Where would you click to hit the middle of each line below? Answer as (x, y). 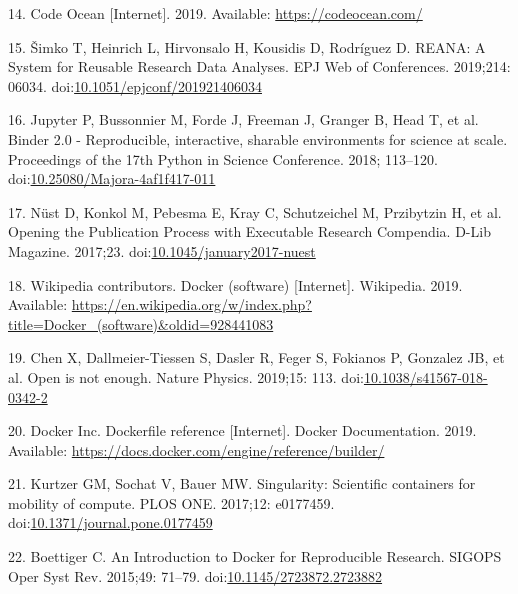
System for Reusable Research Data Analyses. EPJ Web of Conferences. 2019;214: (259, 66)
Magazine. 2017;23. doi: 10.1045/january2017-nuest (162, 250)
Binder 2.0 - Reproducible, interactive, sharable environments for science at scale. (258, 138)
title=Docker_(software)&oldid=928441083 (141, 323)
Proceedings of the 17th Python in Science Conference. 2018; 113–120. (223, 158)
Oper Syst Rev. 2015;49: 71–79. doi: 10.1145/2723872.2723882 (195, 575)
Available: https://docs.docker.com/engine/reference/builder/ (196, 449)
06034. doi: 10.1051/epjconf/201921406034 (135, 85)
